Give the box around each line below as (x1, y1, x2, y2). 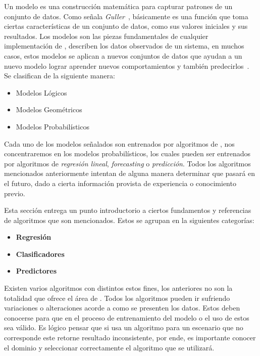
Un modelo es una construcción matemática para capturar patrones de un (4, 1, 233, 11)
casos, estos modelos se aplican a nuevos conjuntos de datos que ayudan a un (4, 50, 242, 61)
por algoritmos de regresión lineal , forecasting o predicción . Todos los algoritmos (4, 158, 251, 168)
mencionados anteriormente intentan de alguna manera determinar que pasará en (4, 168, 255, 179)
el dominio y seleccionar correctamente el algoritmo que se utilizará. (4, 342, 215, 352)
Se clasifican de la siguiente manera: (4, 70, 115, 81)
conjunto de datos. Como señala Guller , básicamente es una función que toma (4, 11, 248, 21)
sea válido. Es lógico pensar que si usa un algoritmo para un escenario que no (4, 322, 243, 333)
